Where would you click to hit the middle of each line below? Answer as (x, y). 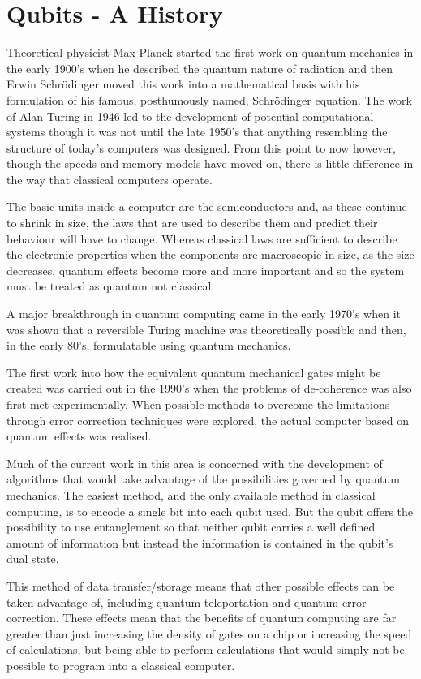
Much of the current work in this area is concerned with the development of (195, 463)
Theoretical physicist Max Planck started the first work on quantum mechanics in (210, 52)
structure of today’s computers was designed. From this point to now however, (201, 147)
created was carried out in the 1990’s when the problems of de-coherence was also (209, 388)
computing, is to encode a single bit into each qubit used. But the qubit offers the (210, 511)
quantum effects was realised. (79, 436)
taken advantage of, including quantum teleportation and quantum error (187, 602)
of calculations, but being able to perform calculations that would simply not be (206, 649)
